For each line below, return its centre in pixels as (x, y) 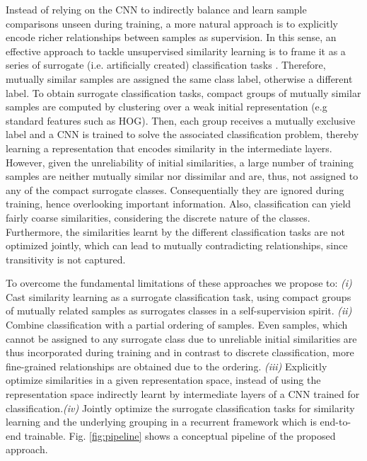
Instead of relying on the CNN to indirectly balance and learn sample (156, 9)
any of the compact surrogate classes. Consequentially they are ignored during (175, 189)
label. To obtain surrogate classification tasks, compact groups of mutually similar (183, 92)
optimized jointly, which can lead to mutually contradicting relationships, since (177, 245)
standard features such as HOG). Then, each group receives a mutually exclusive (181, 120)
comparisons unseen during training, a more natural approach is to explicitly (172, 23)
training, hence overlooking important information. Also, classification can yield (179, 204)
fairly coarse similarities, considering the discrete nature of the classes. (158, 217)
